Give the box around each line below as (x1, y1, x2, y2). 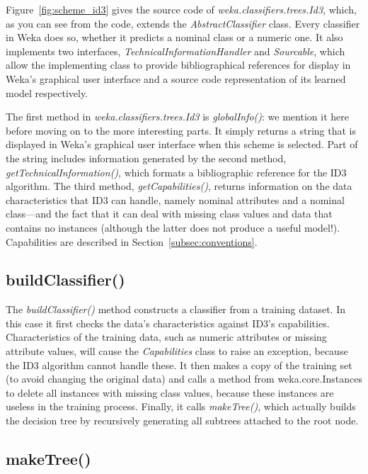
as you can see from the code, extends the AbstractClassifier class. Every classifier (6, 16, 360, 30)
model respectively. (6, 85, 88, 100)
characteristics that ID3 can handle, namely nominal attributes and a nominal (6, 192, 345, 207)
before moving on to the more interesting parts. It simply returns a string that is (6, 123, 357, 137)
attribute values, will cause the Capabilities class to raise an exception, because (6, 344, 348, 359)
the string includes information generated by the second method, (6, 150, 287, 165)
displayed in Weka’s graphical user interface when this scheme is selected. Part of (6, 137, 358, 152)
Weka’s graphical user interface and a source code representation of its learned (6, 71, 346, 86)
